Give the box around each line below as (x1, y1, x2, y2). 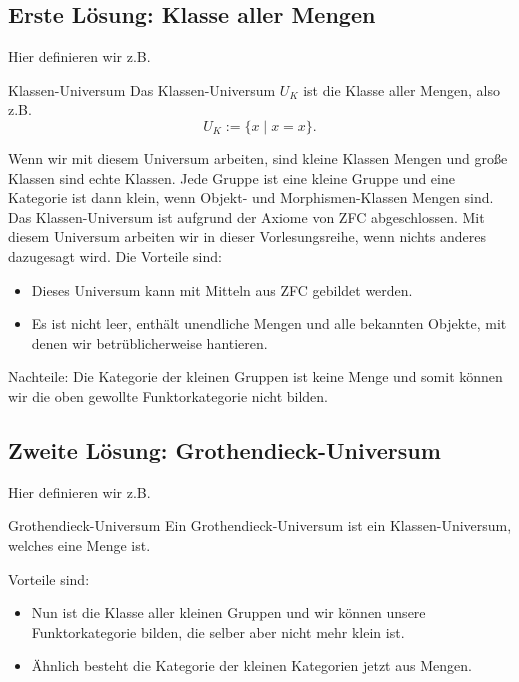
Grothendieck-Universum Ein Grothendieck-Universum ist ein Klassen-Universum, (8, 515, 512, 536)
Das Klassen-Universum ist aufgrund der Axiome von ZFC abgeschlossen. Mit (8, 206, 485, 227)
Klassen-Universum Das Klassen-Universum (8, 79, 276, 100)
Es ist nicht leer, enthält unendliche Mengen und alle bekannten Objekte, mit (31, 313, 507, 334)
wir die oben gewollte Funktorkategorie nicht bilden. (8, 385, 329, 406)
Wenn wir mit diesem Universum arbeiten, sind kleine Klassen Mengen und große (8, 147, 508, 168)
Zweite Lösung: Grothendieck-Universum (8, 434, 441, 465)
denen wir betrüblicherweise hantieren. (31, 332, 268, 353)
